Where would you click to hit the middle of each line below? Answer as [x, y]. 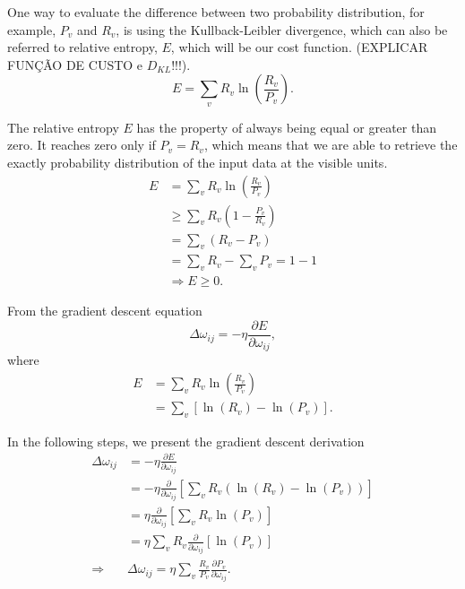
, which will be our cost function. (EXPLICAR [299, 47]
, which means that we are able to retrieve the [331, 145]
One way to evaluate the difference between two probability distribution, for [216, 12]
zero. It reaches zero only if [82, 145]
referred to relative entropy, [82, 47]
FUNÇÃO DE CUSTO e [75, 64]
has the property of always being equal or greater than [287, 127]
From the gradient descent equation [105, 311]
